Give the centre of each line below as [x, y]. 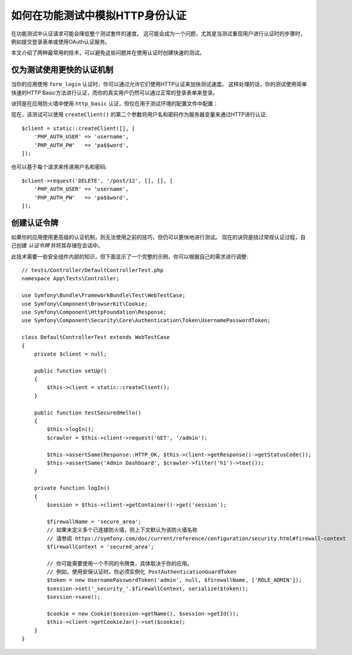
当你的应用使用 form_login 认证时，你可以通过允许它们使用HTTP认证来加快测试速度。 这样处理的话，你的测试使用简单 [159, 84]
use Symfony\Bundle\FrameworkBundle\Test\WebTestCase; [104, 295]
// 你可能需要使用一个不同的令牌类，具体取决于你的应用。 [120, 563]
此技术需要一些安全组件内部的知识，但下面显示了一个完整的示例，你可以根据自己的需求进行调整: [130, 256]
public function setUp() [70, 371]
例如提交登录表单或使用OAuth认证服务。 [61, 41]
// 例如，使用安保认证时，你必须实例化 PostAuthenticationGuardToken [142, 572]
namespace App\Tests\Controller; [71, 279]
